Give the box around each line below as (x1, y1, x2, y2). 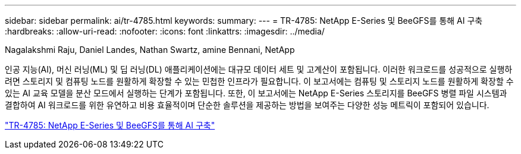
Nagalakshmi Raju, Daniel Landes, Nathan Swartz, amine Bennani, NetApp (5, 45, 295, 55)
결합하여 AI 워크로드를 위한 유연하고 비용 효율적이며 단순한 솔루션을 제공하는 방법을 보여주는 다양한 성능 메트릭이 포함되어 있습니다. (5, 100, 489, 110)
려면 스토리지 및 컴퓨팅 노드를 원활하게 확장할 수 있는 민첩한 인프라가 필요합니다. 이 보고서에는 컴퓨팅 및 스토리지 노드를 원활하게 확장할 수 (5, 76, 514, 86)
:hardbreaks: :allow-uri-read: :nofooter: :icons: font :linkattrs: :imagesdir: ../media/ (5, 26, 325, 36)
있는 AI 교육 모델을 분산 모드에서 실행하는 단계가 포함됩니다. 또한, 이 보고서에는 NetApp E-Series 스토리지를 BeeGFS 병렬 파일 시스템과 (5, 88, 507, 98)
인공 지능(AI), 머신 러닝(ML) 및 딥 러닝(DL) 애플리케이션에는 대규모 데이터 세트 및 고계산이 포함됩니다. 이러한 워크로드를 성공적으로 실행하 (5, 64, 513, 74)
